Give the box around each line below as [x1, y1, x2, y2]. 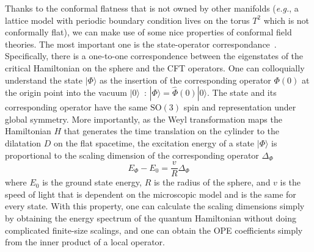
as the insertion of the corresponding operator [100, 73, 271, 86]
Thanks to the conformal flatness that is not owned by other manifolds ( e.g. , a [5, 2, 299, 14]
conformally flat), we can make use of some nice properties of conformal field [5, 26, 292, 38]
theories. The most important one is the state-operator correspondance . [5, 37, 277, 50]
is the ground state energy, [42, 176, 142, 189]
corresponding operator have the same [5, 101, 148, 113]
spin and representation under [183, 101, 296, 113]
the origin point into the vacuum [5, 86, 127, 99]
